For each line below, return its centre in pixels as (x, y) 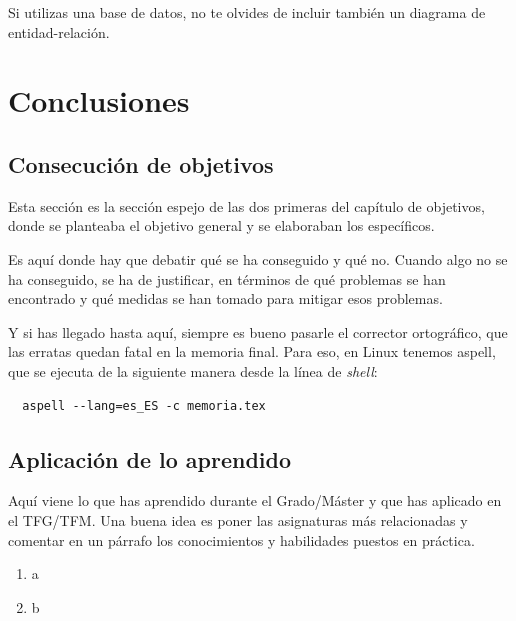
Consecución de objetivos (141, 163)
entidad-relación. (59, 31)
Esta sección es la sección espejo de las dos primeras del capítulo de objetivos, (246, 205)
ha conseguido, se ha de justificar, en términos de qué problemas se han (227, 278)
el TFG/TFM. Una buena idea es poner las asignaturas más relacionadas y (238, 519)
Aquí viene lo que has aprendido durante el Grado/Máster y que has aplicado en (255, 500)
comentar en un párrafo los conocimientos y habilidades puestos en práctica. (241, 539)
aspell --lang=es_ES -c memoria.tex (144, 405)
